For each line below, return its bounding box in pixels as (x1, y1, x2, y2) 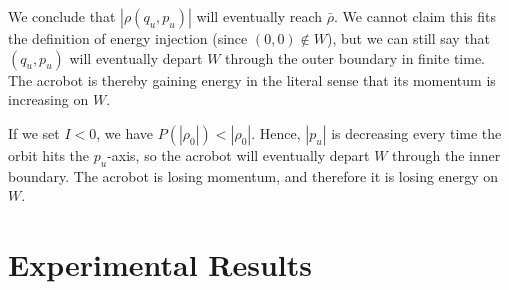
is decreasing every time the (331, 122, 502, 143)
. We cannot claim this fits (334, 6, 496, 26)
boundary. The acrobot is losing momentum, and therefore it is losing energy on (8, 165, 499, 186)
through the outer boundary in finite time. (225, 47, 486, 68)
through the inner (392, 144, 501, 165)
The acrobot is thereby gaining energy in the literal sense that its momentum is (8, 69, 496, 90)
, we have (96, 122, 154, 143)
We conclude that (8, 6, 116, 26)
